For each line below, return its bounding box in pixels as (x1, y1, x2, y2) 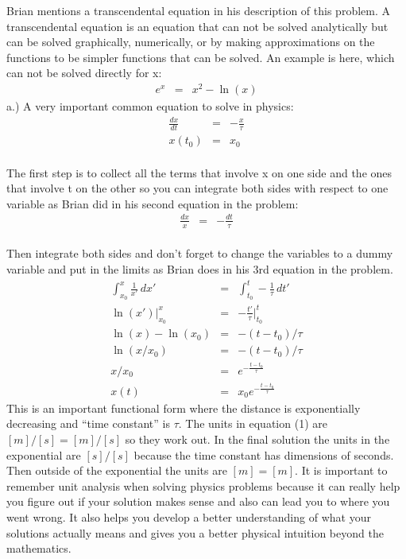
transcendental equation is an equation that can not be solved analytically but (6, 17, 389, 34)
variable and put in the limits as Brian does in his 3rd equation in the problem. (6, 261, 393, 278)
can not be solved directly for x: (6, 64, 162, 81)
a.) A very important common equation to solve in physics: (6, 98, 294, 115)
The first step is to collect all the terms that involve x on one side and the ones (6, 164, 392, 181)
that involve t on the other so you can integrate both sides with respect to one (6, 180, 389, 196)
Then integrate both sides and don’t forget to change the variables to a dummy (6, 245, 393, 262)
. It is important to (295, 462, 388, 479)
